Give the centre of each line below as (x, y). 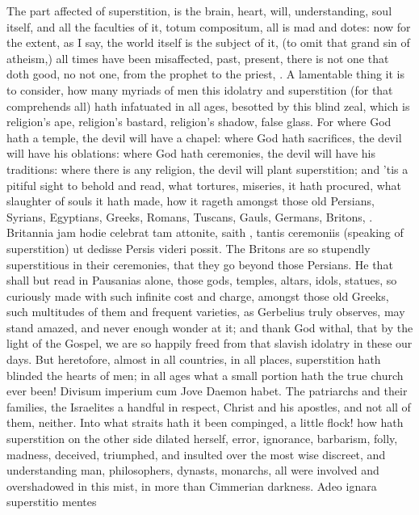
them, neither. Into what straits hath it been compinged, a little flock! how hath (205, 422)
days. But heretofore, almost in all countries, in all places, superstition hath (194, 359)
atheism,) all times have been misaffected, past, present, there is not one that (198, 58)
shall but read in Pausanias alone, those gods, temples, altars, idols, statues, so (202, 280)
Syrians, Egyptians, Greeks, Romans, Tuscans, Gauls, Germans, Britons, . (190, 216)
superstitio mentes (52, 502)
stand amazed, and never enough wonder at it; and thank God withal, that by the (210, 327)
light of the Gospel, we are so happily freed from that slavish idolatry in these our (209, 343)
